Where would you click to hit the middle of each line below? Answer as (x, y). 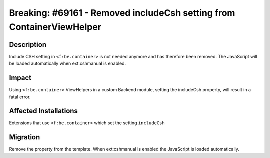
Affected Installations (44, 111)
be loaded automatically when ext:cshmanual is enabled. (68, 64)
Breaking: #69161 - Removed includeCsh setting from (122, 13)
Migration (25, 137)
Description (28, 45)
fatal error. (20, 97)
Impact (20, 78)
